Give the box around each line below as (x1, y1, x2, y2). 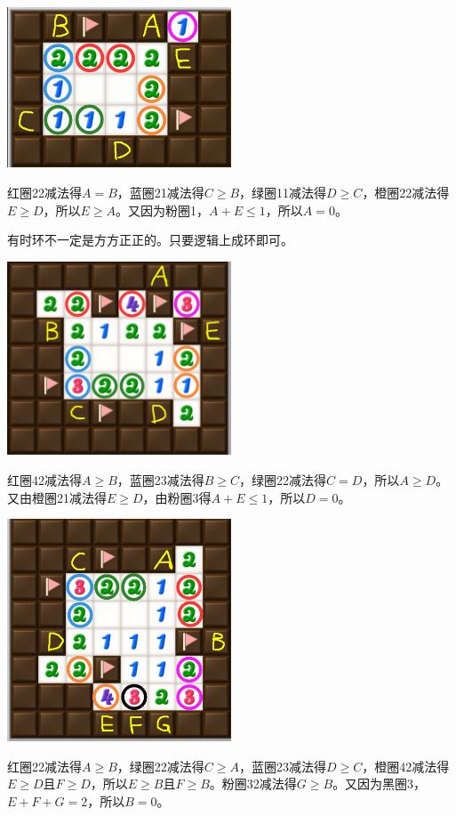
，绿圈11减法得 (239, 183, 327, 202)
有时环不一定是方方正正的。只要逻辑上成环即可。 (7, 230, 293, 249)
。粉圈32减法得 (209, 774, 297, 793)
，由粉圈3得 (142, 488, 212, 506)
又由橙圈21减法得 (7, 488, 107, 506)
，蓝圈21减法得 (116, 183, 204, 202)
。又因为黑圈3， (332, 774, 427, 793)
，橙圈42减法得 (362, 756, 450, 775)
